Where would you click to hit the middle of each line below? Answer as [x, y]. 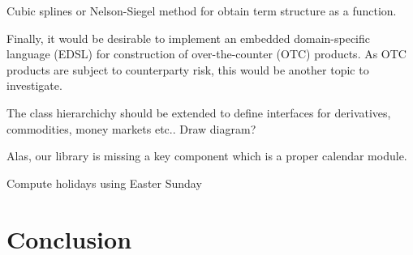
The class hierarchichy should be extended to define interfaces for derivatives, [199, 112]
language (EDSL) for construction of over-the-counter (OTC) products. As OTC [206, 54]
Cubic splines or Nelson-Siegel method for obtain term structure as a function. [202, 11]
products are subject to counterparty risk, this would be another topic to [188, 69]
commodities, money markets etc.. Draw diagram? [131, 128]
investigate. [34, 85]
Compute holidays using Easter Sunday [104, 183]
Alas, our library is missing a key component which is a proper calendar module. [207, 156]
